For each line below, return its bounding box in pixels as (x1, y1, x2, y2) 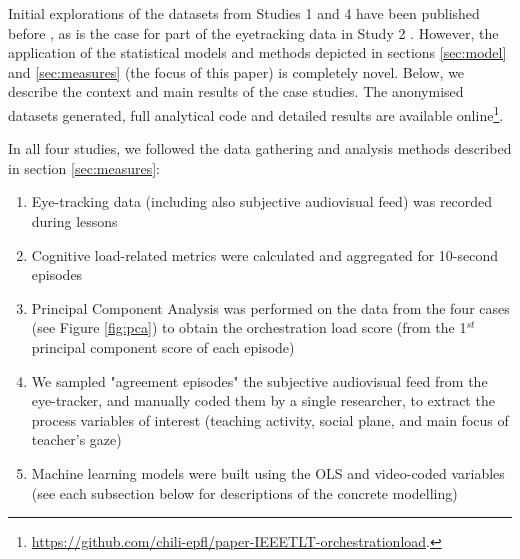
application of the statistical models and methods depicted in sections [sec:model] (8, 42, 507, 63)
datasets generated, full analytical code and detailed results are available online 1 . (8, 101, 504, 125)
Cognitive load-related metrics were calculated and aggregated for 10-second (31, 244, 498, 265)
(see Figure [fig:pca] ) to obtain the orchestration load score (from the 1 (31, 317, 467, 338)
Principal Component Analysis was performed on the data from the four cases (31, 297, 510, 318)
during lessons (31, 211, 118, 231)
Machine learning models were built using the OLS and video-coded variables (31, 462, 505, 483)
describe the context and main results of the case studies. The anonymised (8, 81, 464, 102)
